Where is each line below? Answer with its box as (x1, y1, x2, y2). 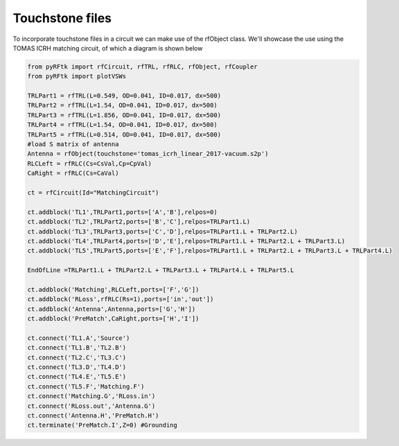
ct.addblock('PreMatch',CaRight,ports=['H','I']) (27, 315, 199, 323)
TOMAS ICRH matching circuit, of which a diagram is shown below (12, 44, 203, 52)
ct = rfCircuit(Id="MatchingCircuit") (27, 189, 159, 197)
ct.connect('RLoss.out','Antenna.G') (27, 402, 156, 410)
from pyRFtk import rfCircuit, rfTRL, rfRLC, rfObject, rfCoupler (27, 62, 258, 71)
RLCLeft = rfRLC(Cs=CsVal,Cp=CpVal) (27, 159, 152, 168)
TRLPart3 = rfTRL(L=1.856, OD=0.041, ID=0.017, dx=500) (27, 111, 222, 119)
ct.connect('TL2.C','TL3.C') (27, 353, 127, 362)
